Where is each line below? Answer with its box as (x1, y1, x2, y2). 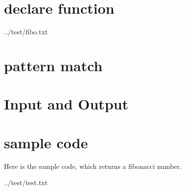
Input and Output (4, 94, 129, 114)
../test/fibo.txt (4, 27, 48, 37)
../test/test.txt (4, 177, 48, 188)
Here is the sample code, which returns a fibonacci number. (4, 161, 182, 171)
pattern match (4, 55, 103, 75)
